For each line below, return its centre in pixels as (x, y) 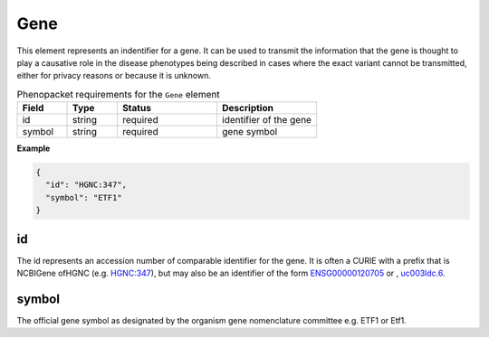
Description (248, 108)
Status (137, 108)
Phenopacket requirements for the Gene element (119, 94)
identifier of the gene (267, 120)
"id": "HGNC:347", (86, 185)
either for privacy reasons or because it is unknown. (114, 76)
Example (34, 148)
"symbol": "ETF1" (84, 197)
